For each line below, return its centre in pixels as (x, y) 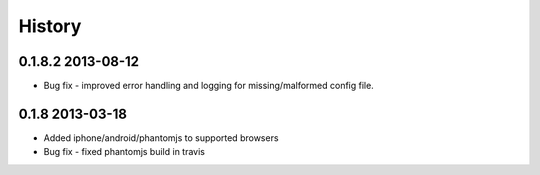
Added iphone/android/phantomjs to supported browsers (161, 137)
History (50, 26)
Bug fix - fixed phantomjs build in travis (124, 152)
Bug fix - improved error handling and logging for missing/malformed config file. (208, 86)
